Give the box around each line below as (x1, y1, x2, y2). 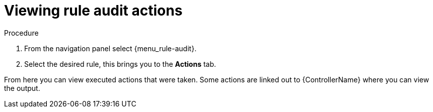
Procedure (4, 28, 39, 37)
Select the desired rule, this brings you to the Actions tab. (24, 59, 216, 68)
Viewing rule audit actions (4, 2, 183, 19)
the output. (4, 83, 40, 92)
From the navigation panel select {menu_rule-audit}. (24, 44, 197, 53)
